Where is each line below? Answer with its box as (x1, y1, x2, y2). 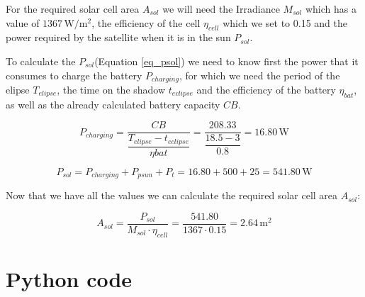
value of (6, 15, 40, 30)
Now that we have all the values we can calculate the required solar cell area (6, 188, 338, 203)
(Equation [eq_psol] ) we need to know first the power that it (94, 53, 359, 68)
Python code (6, 264, 133, 293)
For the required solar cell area (6, 1, 140, 16)
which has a (305, 1, 356, 16)
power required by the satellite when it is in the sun (6, 30, 231, 45)
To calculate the (6, 53, 76, 68)
